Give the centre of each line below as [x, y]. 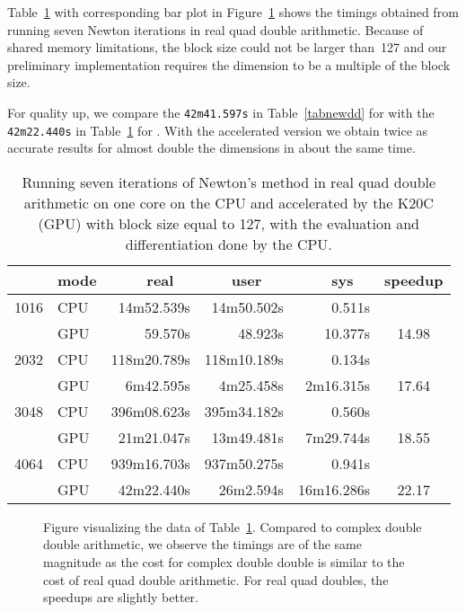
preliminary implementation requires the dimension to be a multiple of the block [229, 64]
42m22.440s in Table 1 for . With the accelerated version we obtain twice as [218, 130]
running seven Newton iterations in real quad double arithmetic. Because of [215, 29]
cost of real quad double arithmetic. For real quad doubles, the [216, 579]
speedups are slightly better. [121, 597]
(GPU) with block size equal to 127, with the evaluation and [229, 223]
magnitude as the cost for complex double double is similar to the [224, 562]
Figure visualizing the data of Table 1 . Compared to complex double [233, 526]
